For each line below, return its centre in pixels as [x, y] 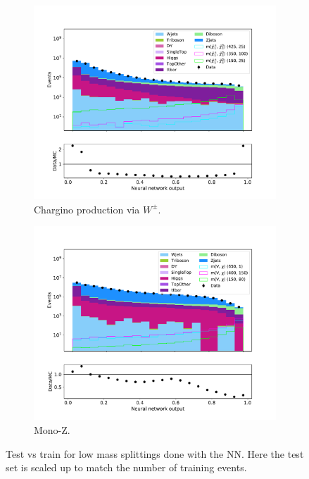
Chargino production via [87, 209]
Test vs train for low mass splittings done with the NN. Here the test [155, 453]
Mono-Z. [52, 430]
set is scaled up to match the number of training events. [126, 467]
